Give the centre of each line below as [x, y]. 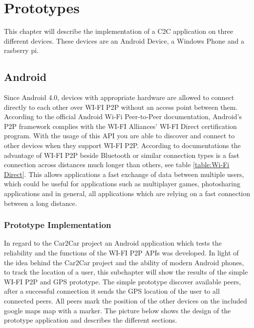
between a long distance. [41, 203]
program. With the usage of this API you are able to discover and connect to [119, 136]
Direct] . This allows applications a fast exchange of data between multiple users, [124, 174]
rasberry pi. [21, 50]
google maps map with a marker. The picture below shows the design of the [117, 310]
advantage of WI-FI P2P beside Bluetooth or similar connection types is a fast [122, 155]
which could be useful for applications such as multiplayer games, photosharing [122, 184]
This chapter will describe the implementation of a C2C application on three [119, 31]
